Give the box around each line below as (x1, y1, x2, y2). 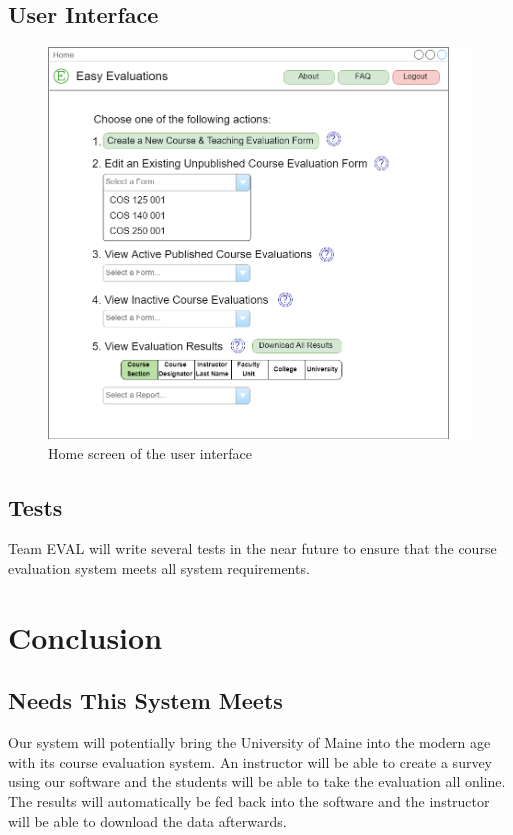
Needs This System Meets (8, 685, 283, 716)
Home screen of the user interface (48, 442, 253, 463)
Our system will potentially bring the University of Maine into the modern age (8, 732, 491, 753)
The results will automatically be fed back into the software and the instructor (8, 790, 490, 811)
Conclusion (8, 616, 163, 657)
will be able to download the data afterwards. (8, 810, 287, 831)
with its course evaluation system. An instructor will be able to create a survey (8, 751, 493, 772)
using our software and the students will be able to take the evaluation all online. (8, 771, 506, 792)
